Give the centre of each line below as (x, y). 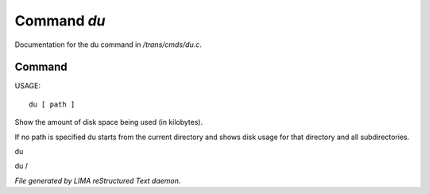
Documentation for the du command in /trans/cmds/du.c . (108, 45)
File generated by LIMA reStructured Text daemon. (98, 180)
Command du (60, 21)
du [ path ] (52, 104)
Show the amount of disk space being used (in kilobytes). (109, 122)
